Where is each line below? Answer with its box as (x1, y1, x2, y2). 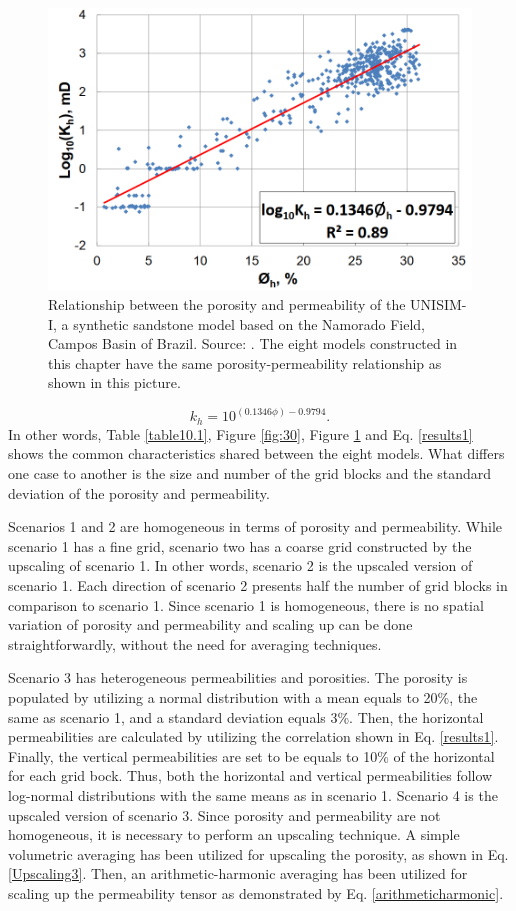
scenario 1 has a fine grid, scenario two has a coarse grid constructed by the (8, 535, 472, 556)
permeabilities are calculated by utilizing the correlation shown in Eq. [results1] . (8, 726, 499, 747)
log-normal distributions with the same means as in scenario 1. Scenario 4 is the (8, 784, 498, 805)
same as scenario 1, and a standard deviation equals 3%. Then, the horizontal (8, 706, 484, 727)
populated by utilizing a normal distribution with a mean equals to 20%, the (8, 686, 478, 707)
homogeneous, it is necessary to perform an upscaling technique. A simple (8, 824, 460, 845)
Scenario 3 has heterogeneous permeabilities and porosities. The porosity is (8, 667, 468, 688)
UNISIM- (410, 293, 467, 314)
